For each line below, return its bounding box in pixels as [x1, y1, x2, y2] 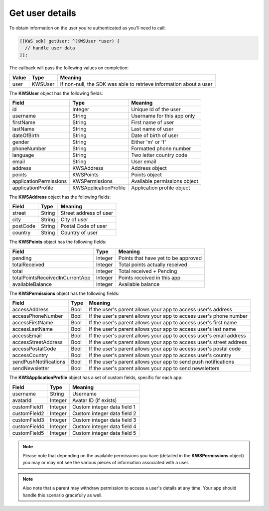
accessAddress [12, 306, 49, 313]
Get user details [9, 7, 77, 18]
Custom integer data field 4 [72, 423, 136, 430]
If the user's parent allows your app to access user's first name [89, 319, 237, 326]
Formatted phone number [131, 145, 191, 152]
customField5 [12, 429, 44, 436]
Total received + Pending [118, 267, 177, 274]
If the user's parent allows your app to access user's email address [89, 332, 246, 339]
